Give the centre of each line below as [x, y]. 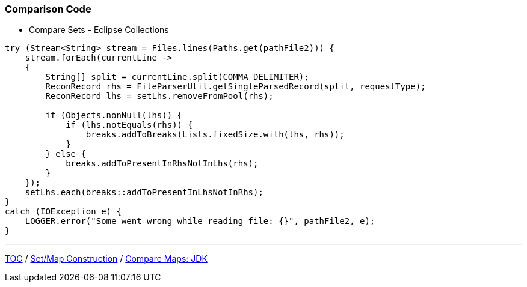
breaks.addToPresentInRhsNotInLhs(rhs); [162, 164]
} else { [66, 154]
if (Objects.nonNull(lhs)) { [114, 116]
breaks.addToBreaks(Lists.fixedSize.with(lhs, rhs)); [215, 135]
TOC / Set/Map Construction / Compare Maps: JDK [106, 259]
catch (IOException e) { [63, 212]
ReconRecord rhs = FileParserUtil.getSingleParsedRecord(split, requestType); [236, 87]
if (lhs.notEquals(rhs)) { [129, 125]
